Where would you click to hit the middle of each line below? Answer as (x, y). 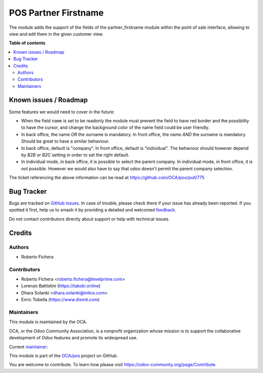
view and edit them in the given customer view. (56, 34)
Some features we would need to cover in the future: (62, 112)
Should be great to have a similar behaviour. (65, 141)
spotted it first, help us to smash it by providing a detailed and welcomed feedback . (93, 210)
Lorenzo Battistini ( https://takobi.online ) (61, 286)
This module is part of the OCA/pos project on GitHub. (64, 355)
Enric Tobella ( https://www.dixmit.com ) (60, 300)
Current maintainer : (28, 347)
